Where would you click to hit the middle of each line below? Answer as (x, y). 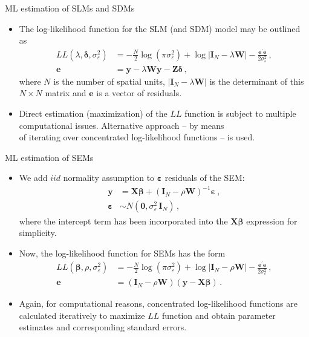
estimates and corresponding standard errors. (103, 327)
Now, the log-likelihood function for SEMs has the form (122, 253)
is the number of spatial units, (109, 81)
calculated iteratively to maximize (82, 315)
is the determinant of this (257, 81)
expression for (272, 221)
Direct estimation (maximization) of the (93, 113)
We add (33, 178)
